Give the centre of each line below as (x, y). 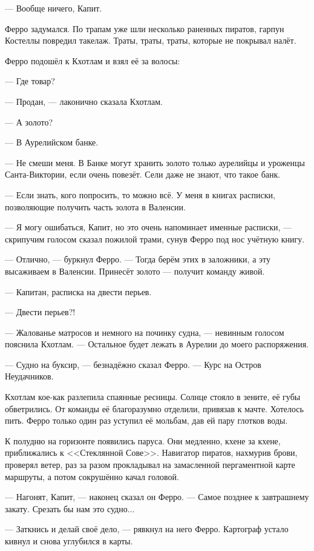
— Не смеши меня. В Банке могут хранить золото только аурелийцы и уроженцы (155, 162)
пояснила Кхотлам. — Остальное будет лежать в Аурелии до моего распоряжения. (157, 344)
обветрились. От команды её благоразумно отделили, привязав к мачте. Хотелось (154, 408)
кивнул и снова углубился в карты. (69, 541)
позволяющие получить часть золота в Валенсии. (95, 206)
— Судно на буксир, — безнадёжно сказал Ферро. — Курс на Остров (133, 364)
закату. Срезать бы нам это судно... (70, 508)
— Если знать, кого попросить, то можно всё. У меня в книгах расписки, (140, 194)
